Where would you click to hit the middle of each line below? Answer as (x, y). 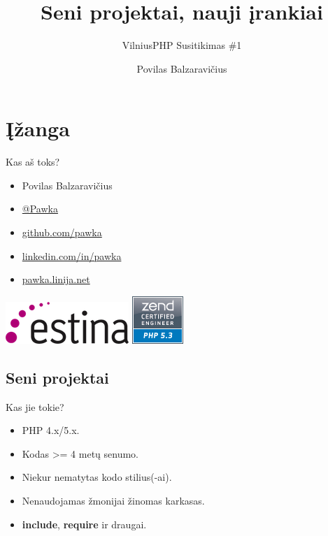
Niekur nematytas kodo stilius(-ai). (97, 477)
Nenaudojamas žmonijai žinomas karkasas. (113, 500)
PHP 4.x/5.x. (51, 430)
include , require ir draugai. (84, 524)
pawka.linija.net (56, 279)
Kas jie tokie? (35, 406)
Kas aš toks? (33, 162)
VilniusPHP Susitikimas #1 (182, 45)
